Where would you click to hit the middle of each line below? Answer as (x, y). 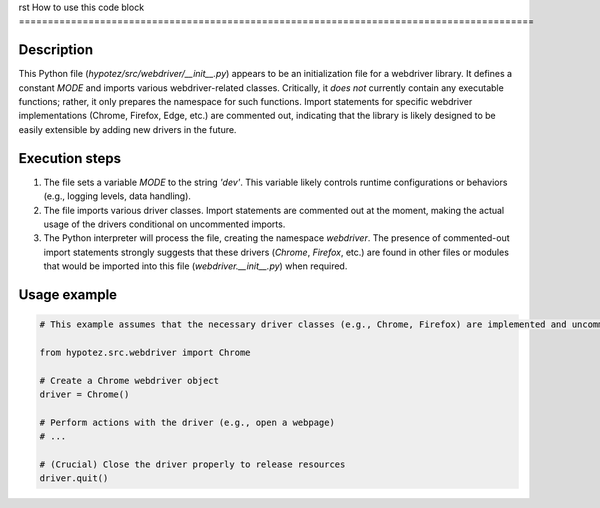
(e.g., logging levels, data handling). (117, 196)
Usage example (68, 294)
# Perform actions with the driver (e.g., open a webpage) (187, 422)
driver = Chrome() (84, 394)
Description (56, 50)
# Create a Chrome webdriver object (129, 380)
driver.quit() (74, 478)
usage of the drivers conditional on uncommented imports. (164, 224)
